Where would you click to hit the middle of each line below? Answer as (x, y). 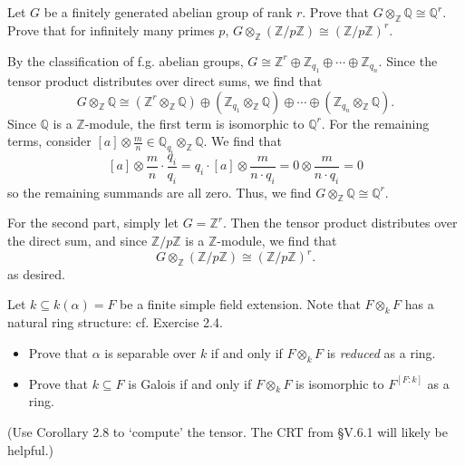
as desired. (36, 273)
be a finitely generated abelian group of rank (168, 12)
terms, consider (49, 141)
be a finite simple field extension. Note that (240, 304)
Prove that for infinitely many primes (111, 29)
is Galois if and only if (190, 383)
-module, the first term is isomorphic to (194, 123)
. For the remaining (375, 123)
